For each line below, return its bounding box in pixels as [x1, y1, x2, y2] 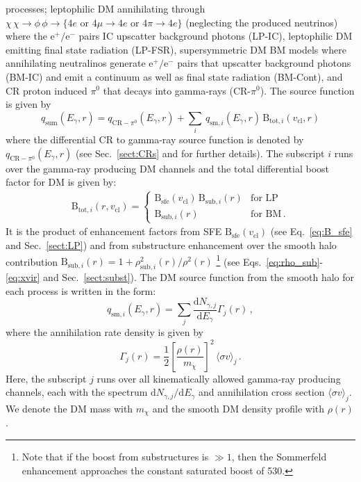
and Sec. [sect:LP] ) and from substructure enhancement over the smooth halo [6, 237, 337, 252]
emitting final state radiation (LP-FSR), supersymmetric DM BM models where [6, 42, 346, 56]
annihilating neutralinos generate [6, 56, 146, 70]
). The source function [260, 83, 355, 97]
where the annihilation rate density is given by [6, 325, 203, 339]
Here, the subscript [6, 371, 87, 385]
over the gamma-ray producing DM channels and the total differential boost [6, 161, 330, 175]
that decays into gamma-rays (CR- [103, 83, 251, 97]
